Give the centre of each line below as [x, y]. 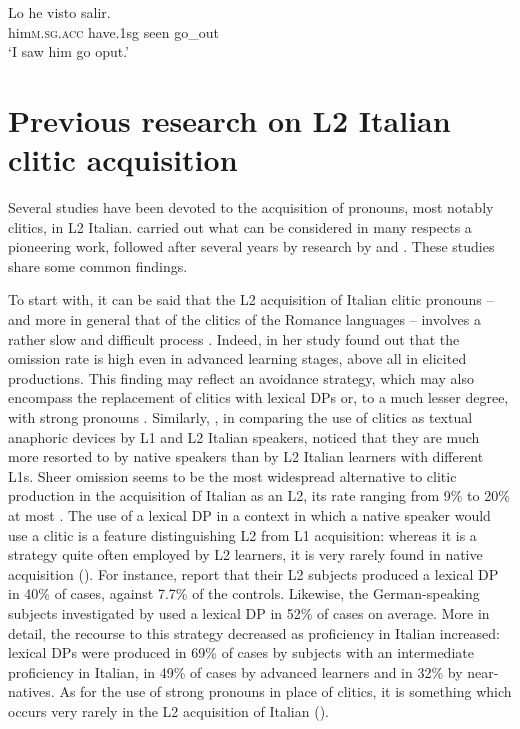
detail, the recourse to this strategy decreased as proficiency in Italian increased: [254, 632]
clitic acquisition [123, 159]
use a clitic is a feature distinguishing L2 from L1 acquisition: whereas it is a [242, 534]
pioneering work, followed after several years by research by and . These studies [251, 246]
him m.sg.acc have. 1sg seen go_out [113, 31]
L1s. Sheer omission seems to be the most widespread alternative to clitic [232, 475]
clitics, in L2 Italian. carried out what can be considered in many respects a [240, 226]
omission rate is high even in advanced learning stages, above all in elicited [237, 358]
